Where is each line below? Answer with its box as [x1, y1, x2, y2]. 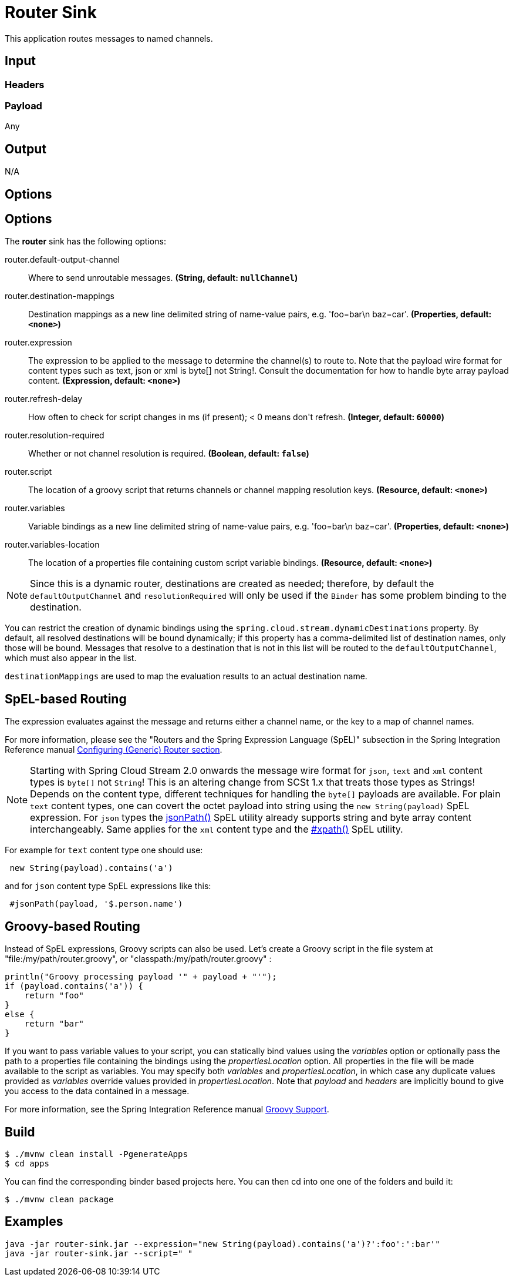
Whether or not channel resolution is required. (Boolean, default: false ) [28, 448, 309, 459]
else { [5, 1010, 35, 1020]
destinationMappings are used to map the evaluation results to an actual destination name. [5, 671, 367, 682]
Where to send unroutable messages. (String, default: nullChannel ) [28, 273, 298, 283]
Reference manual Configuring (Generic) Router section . [5, 745, 222, 755]
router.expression [5, 337, 72, 348]
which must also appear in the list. [5, 653, 137, 663]
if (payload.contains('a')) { [5, 981, 144, 991]
